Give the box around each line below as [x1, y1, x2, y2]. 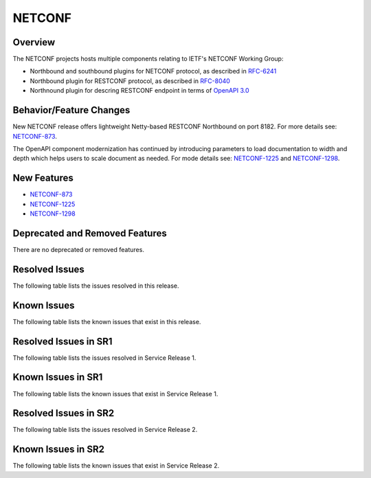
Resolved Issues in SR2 [12, 407, 115, 419]
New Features [12, 172, 74, 184]
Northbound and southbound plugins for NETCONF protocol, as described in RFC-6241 [30, 67, 277, 76]
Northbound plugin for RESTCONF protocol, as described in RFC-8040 [30, 76, 230, 85]
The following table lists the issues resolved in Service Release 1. [12, 354, 196, 362]
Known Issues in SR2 [12, 444, 104, 455]
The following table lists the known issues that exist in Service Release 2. [12, 462, 220, 470]
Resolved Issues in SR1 [12, 335, 113, 347]
